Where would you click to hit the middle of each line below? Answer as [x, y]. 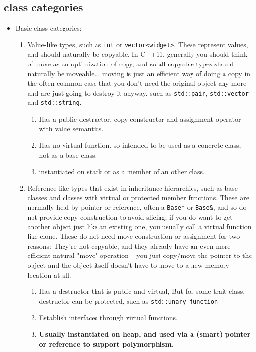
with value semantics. [71, 128]
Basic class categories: [48, 28]
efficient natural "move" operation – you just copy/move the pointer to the [140, 255]
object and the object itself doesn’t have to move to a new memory [128, 265]
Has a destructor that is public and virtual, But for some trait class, [142, 291]
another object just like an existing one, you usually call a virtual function [139, 226]
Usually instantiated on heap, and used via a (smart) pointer [145, 334]
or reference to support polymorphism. [107, 343]
